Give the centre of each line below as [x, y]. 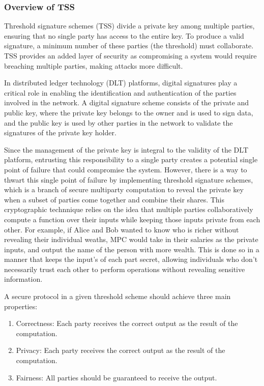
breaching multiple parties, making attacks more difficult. [94, 65]
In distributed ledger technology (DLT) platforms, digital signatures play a [121, 83]
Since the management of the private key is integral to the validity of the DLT [126, 149]
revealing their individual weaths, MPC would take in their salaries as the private [131, 239]
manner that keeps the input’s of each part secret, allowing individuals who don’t [131, 259]
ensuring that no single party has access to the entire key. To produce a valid [124, 35]
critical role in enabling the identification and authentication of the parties [120, 92]
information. [23, 279]
